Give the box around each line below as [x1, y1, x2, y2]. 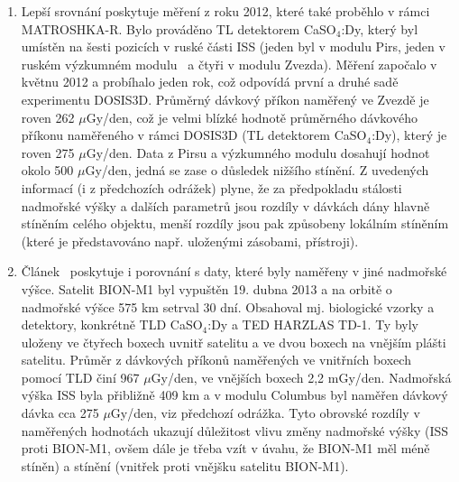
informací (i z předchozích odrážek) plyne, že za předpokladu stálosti [21, 178, 402, 197]
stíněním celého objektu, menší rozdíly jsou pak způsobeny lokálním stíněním [21, 214, 449, 233]
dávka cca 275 [21, 403, 99, 422]
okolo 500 [21, 161, 74, 180]
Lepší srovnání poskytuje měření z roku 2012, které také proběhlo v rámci [21, 2, 430, 20]
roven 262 [21, 107, 75, 126]
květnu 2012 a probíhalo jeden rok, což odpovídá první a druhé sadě [21, 72, 399, 91]
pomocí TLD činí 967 [21, 367, 140, 386]
